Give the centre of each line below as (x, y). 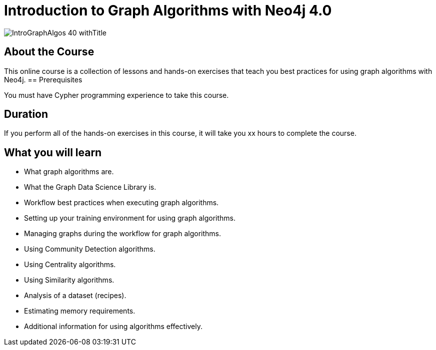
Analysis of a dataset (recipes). (75, 296)
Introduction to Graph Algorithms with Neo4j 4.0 (168, 10)
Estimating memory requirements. (80, 311)
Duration (26, 114)
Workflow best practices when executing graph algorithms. (121, 203)
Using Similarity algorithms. (69, 280)
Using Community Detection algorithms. (90, 249)
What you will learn (53, 152)
